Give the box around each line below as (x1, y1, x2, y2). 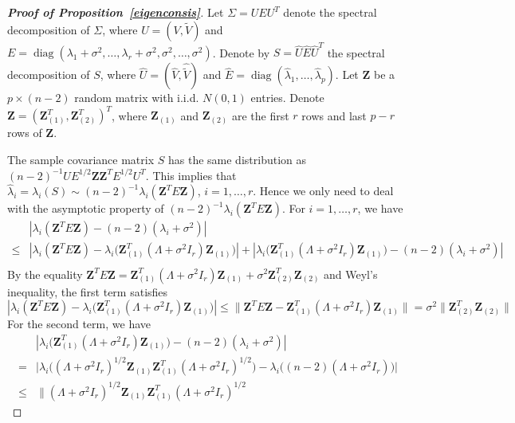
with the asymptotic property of (7, 200, 164, 217)
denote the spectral (283, 4, 377, 20)
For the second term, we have (7, 315, 151, 332)
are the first (231, 107, 289, 123)
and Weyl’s (324, 265, 378, 282)
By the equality (7, 265, 83, 282)
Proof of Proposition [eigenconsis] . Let (7, 4, 224, 20)
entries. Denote (250, 89, 324, 106)
